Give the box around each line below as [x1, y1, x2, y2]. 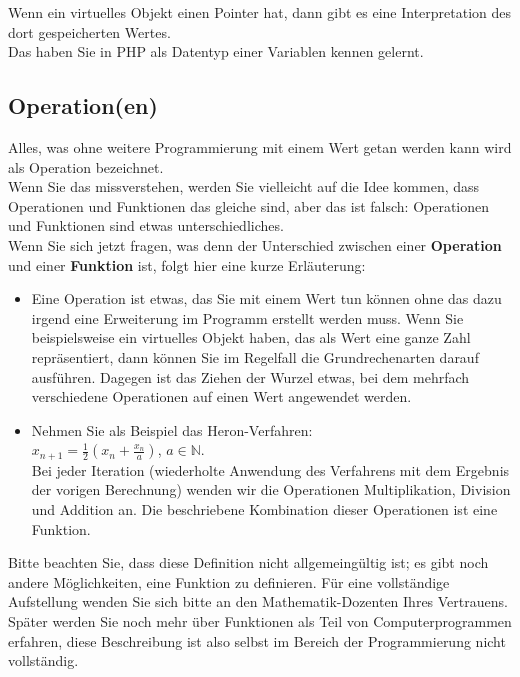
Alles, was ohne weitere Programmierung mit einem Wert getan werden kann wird [8, 136, 512, 157]
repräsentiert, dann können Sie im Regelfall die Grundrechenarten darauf [31, 346, 479, 367]
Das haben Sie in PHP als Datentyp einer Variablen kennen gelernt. [8, 41, 424, 62]
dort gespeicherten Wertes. [8, 21, 171, 42]
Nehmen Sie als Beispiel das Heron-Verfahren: [31, 419, 313, 440]
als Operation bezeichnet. [8, 156, 164, 177]
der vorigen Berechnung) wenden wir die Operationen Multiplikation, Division [31, 479, 511, 500]
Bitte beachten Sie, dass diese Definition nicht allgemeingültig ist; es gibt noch [8, 552, 489, 573]
